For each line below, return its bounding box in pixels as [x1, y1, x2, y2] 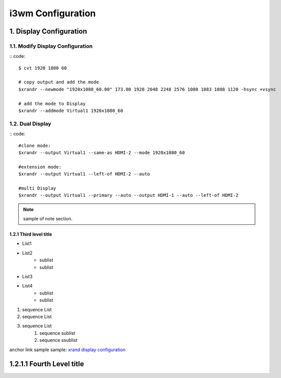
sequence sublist [39, 330, 75, 336]
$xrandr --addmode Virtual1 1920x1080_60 [18, 108, 123, 114]
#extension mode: [18, 164, 62, 170]
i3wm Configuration [9, 8, 96, 19]
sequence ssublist [39, 337, 78, 343]
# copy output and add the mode [18, 79, 99, 85]
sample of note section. [23, 216, 73, 222]
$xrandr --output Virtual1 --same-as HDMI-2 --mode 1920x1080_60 [18, 150, 185, 155]
